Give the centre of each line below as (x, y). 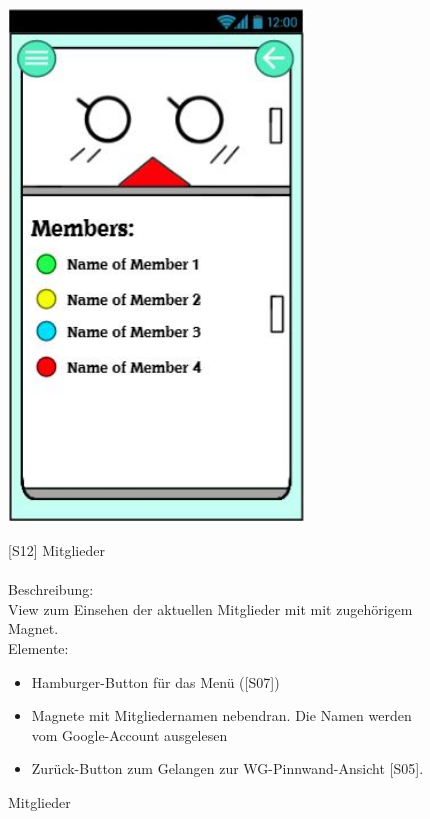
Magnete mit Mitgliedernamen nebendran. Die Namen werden (221, 715)
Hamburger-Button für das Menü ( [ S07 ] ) (155, 681)
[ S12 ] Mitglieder (56, 550)
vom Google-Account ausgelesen (129, 734)
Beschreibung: (51, 589)
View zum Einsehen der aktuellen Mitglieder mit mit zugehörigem (210, 608)
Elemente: (38, 648)
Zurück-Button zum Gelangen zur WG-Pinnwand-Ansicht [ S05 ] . (227, 768)
